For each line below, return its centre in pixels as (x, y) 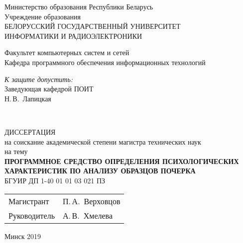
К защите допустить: (39, 79)
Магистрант (29, 201)
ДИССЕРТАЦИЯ (30, 131)
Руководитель (32, 215)
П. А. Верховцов (91, 201)
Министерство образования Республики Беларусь (79, 6)
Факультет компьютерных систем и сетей (67, 52)
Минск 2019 (23, 236)
